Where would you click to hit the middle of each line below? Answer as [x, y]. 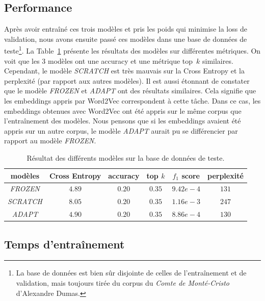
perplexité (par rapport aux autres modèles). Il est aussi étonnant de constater [127, 80]
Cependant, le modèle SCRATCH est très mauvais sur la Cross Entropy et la [124, 71]
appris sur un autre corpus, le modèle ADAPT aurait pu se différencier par [121, 130]
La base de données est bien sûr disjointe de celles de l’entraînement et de [131, 273]
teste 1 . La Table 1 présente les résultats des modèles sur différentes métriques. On [132, 50]
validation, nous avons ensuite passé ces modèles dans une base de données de [126, 39]
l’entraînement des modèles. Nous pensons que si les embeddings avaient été [123, 121]
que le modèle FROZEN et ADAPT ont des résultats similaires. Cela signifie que [130, 91]
